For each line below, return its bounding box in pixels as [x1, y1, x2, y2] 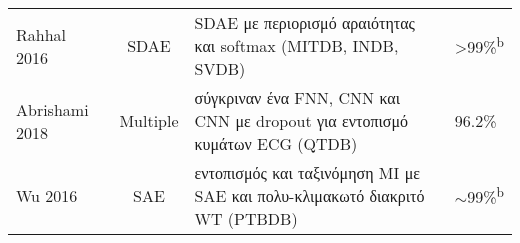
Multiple [119, 109, 179, 132]
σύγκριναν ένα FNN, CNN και [194, 86, 401, 109]
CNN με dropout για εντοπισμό [194, 109, 409, 132]
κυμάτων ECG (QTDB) [194, 132, 358, 155]
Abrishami [16, 97, 89, 121]
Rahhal [16, 22, 67, 46]
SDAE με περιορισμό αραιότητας [194, 11, 415, 34]
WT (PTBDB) [194, 207, 298, 230]
